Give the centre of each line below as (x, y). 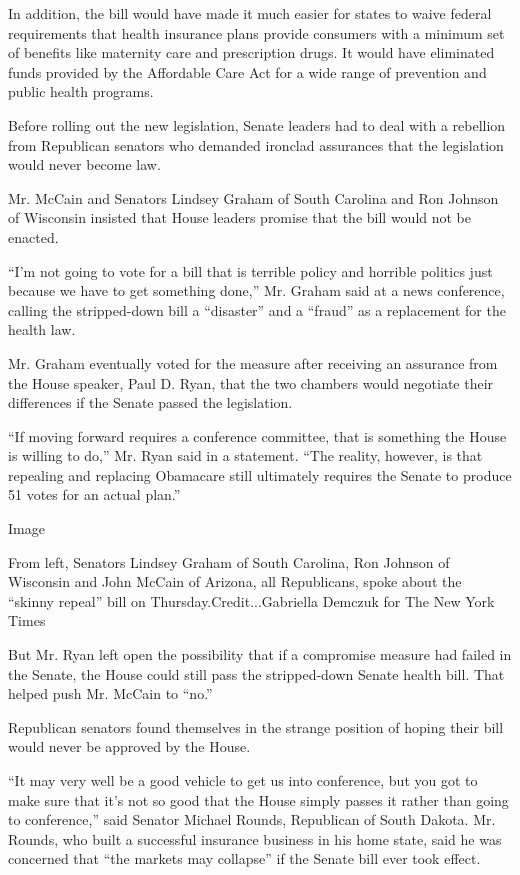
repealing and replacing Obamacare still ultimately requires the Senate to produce (260, 474)
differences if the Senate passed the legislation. (150, 402)
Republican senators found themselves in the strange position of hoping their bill (256, 726)
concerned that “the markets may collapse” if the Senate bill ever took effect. (244, 858)
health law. (42, 329)
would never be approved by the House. (129, 746)
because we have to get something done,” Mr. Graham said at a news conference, (256, 290)
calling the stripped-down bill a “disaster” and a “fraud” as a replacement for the (257, 309)
